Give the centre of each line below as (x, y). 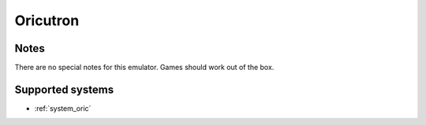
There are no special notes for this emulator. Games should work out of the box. (144, 68)
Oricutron (47, 20)
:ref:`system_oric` (63, 108)
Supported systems (64, 89)
